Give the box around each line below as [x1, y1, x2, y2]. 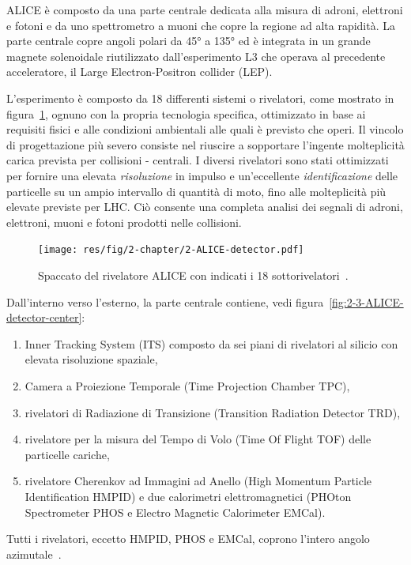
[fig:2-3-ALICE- [329, 293, 404, 310]
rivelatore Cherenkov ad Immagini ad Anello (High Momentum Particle [25, 473, 372, 489]
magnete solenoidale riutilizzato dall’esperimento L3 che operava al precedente [6, 47, 386, 64]
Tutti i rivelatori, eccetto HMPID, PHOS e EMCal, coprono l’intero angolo [6, 530, 370, 547]
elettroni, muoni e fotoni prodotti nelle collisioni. [6, 213, 242, 230]
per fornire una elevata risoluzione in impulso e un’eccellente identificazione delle [6, 167, 398, 183]
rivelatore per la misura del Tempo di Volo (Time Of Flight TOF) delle [25, 431, 371, 447]
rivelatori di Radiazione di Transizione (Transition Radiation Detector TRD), [25, 404, 401, 420]
